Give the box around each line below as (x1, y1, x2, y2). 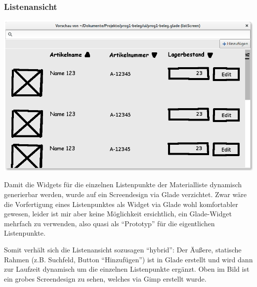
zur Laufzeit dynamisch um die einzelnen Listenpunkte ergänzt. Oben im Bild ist (4, 264, 250, 274)
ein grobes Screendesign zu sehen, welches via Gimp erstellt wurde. (4, 273, 207, 284)
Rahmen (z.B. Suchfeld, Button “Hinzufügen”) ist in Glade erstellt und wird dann (4, 254, 253, 264)
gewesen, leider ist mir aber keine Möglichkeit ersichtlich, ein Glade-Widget (4, 208, 232, 219)
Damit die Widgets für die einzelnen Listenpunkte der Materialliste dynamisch (4, 179, 242, 190)
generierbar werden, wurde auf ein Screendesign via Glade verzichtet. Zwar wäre (4, 189, 247, 200)
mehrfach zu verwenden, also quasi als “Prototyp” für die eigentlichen (4, 218, 215, 228)
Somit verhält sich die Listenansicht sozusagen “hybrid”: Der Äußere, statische (4, 245, 242, 255)
